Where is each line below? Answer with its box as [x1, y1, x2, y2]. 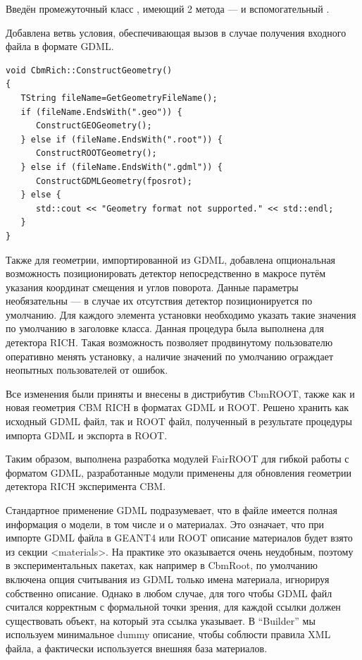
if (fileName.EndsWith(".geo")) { [20, 106, 182, 117]
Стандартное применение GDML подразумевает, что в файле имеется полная [6, 503, 337, 517]
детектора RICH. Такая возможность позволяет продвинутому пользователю [6, 335, 333, 350]
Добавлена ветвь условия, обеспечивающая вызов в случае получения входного [6, 25, 347, 39]
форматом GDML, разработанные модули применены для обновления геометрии [6, 465, 351, 479]
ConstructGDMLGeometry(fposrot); [35, 176, 192, 186]
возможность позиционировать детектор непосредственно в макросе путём [6, 266, 326, 281]
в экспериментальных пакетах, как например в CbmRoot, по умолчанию [6, 558, 318, 573]
